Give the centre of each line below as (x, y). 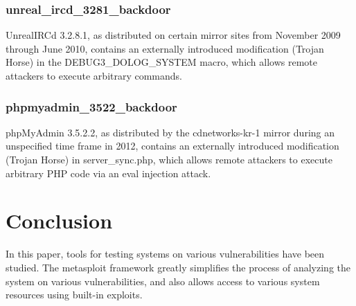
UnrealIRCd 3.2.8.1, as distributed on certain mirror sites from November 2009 (173, 35)
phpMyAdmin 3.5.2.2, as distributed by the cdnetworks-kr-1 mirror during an (170, 132)
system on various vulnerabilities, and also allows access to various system (163, 281)
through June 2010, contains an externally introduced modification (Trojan (165, 48)
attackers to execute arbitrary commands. (94, 75)
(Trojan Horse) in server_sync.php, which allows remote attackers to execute (169, 159)
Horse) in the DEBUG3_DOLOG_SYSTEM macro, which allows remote (162, 62)
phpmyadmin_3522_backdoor (91, 106)
